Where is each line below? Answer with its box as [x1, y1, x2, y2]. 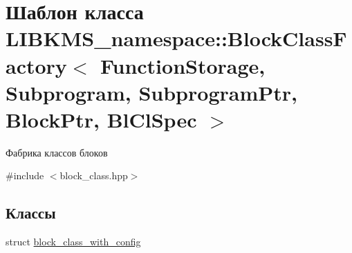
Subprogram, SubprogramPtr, [6, 78, 297, 106]
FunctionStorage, [100, 51, 266, 79]
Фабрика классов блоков [6, 145, 108, 159]
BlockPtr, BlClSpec [6, 105, 197, 133]
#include [6, 168, 44, 183]
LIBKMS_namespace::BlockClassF [6, 24, 347, 52]
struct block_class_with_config [6, 234, 141, 249]
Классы [6, 202, 56, 223]
